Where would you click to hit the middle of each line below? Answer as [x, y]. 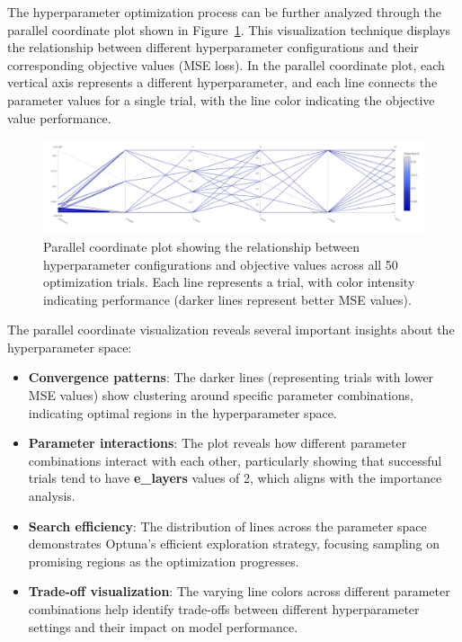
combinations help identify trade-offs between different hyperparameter [224, 609]
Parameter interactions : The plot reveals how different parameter [218, 443]
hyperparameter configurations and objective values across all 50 [221, 264]
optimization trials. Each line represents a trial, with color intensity [229, 282]
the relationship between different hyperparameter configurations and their [213, 47]
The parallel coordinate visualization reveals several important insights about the [231, 330]
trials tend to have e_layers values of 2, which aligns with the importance [235, 478]
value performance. [59, 117]
